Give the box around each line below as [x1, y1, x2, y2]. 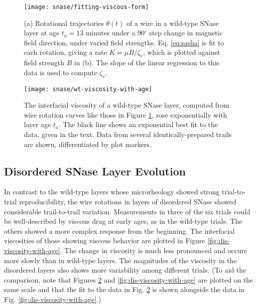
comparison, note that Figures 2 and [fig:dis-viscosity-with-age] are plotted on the [4, 274, 254, 285]
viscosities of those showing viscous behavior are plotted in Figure [4, 235, 205, 246]
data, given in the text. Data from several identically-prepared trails [24, 129, 232, 140]
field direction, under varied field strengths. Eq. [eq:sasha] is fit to [24, 37, 224, 47]
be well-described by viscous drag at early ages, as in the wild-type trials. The [4, 216, 243, 226]
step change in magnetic [149, 27, 223, 38]
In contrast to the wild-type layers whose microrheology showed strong [4, 186, 220, 197]
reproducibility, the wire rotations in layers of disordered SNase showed [19, 196, 237, 207]
